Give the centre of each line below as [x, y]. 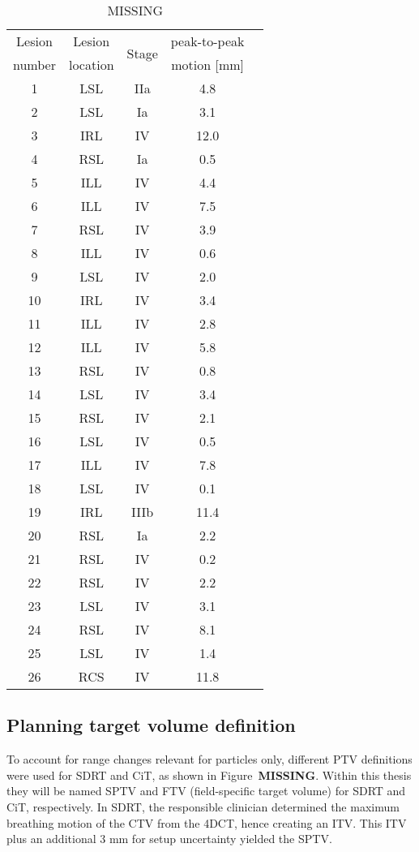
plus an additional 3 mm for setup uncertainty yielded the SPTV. [169, 839]
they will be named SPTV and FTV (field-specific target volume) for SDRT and [206, 791]
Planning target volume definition [151, 725]
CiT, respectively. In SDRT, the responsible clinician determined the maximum [203, 806]
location [91, 65]
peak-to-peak [207, 41]
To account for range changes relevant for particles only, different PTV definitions [209, 759]
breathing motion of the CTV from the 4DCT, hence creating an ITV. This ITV [207, 822]
